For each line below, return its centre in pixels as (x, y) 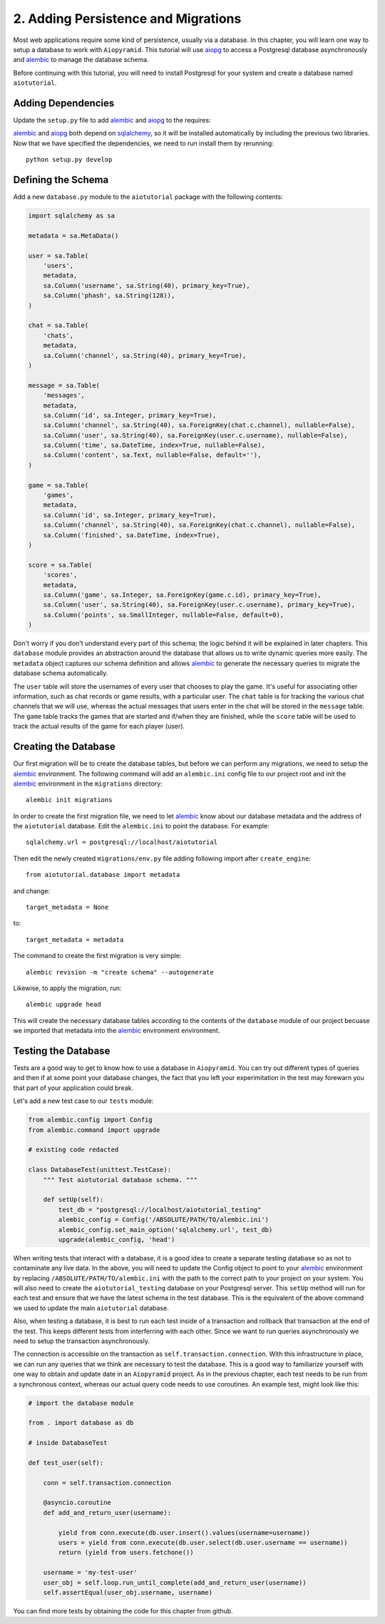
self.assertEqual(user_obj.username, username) (128, 1592)
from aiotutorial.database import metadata (103, 875)
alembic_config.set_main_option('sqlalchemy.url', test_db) (165, 1229)
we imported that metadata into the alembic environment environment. (117, 1031)
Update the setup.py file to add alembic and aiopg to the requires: (112, 120)
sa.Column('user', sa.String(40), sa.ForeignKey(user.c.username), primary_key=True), (199, 605)
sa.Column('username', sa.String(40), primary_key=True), (147, 286)
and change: (31, 890)
